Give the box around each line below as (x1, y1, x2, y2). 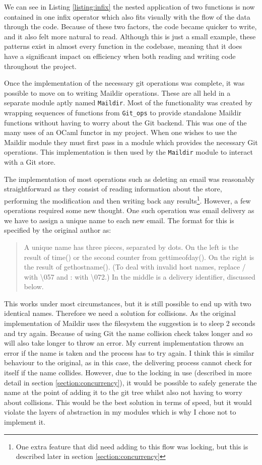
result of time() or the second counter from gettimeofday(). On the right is (24, 251, 254, 262)
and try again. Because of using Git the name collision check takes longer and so (4, 327, 253, 338)
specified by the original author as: (4, 225, 111, 235)
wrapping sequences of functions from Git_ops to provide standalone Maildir (4, 107, 242, 117)
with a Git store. (4, 157, 56, 167)
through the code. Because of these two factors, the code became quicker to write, (4, 21, 257, 32)
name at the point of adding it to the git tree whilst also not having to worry (4, 387, 242, 397)
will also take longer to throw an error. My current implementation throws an (4, 338, 244, 348)
